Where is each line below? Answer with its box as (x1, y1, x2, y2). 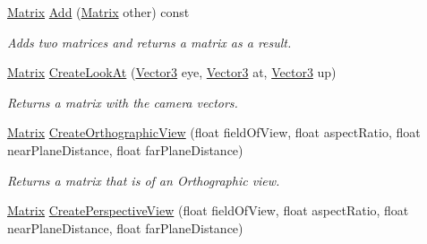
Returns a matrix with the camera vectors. (7, 92, 238, 111)
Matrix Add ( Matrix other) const (7, 3, 190, 21)
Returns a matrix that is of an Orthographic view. (7, 170, 280, 189)
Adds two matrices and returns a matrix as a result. (7, 32, 292, 51)
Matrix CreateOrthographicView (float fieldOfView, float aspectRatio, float (7, 123, 421, 142)
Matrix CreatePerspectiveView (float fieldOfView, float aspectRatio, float (7, 201, 409, 220)
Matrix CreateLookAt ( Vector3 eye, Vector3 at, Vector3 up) (7, 63, 337, 82)
